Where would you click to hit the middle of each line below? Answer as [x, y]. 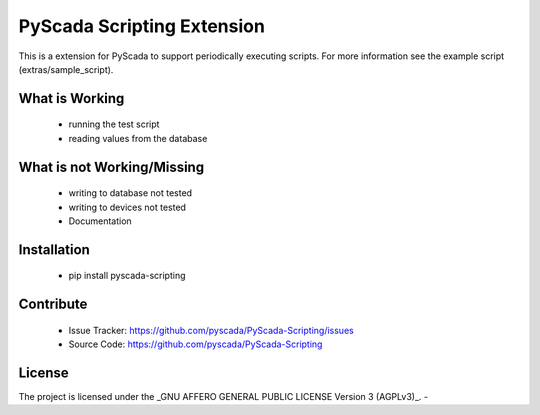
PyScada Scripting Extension [141, 26]
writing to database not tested [130, 193]
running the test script [114, 124]
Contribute [53, 304]
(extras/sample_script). [66, 69]
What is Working [71, 98]
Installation [54, 249]
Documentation [100, 221]
